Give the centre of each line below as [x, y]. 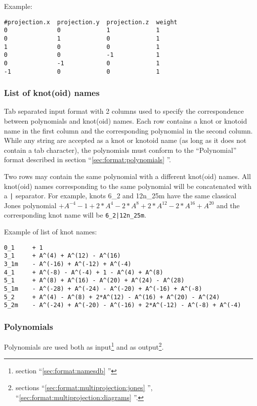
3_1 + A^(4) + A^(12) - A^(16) [63, 256]
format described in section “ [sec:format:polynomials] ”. [87, 159]
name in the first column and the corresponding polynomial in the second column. [128, 130]
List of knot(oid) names [52, 93]
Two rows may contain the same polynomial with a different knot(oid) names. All [128, 176]
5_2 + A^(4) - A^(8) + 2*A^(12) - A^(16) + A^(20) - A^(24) [112, 297]
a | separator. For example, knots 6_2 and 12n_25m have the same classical [120, 196]
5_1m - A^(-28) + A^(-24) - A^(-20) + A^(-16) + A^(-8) [103, 289]
